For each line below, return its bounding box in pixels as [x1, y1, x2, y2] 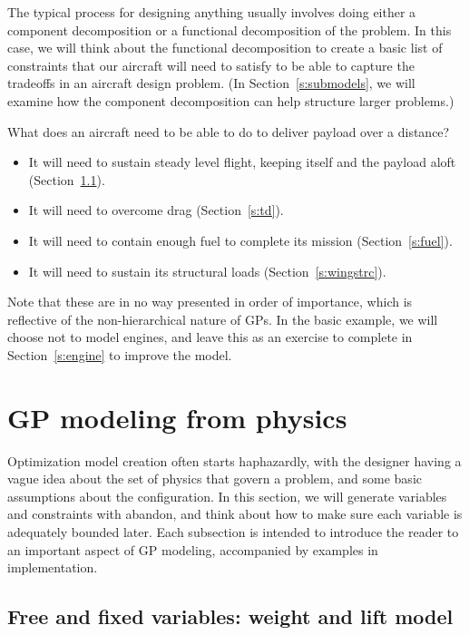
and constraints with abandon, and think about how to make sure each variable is [7, 504, 463, 523]
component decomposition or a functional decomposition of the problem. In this [7, 20, 452, 39]
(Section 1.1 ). [28, 170, 105, 189]
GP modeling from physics [7, 398, 347, 435]
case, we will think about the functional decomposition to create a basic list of [7, 38, 443, 57]
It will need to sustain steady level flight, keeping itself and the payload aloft [28, 152, 456, 171]
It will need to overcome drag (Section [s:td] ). [28, 200, 284, 220]
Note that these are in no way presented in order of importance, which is [7, 292, 413, 311]
